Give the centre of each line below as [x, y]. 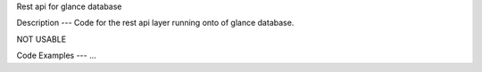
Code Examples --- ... [57, 56]
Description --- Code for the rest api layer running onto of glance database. [155, 23]
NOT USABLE [42, 39]
